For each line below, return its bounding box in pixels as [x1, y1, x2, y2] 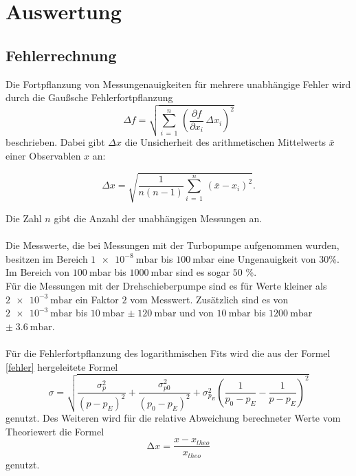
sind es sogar [176, 265, 230, 279]
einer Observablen [5, 148, 81, 162]
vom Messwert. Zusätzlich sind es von [130, 292, 289, 306]
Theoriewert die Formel [5, 424, 104, 438]
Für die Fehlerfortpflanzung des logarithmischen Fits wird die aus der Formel [5, 345, 331, 360]
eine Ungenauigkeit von [217, 251, 316, 266]
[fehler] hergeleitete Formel [5, 359, 118, 374]
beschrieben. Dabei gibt [5, 135, 105, 149]
